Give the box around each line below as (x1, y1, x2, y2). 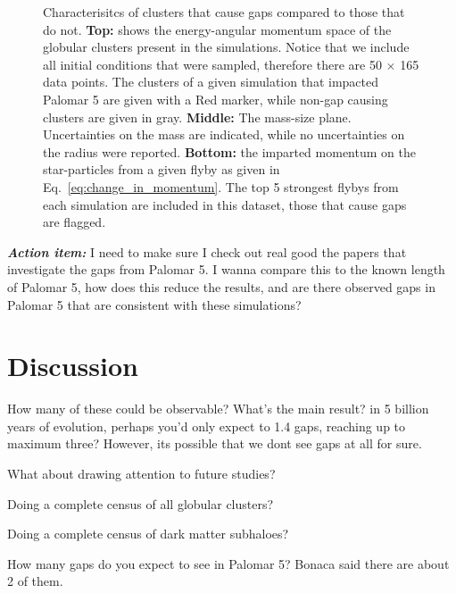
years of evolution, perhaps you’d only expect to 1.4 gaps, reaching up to (7, 416, 406, 435)
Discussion (7, 347, 138, 384)
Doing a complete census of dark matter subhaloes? (7, 524, 289, 543)
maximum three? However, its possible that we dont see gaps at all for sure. (7, 434, 422, 453)
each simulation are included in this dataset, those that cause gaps (43, 195, 407, 213)
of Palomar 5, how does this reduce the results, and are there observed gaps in (7, 277, 435, 296)
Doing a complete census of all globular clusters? (7, 494, 274, 513)
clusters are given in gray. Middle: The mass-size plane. (43, 107, 352, 126)
